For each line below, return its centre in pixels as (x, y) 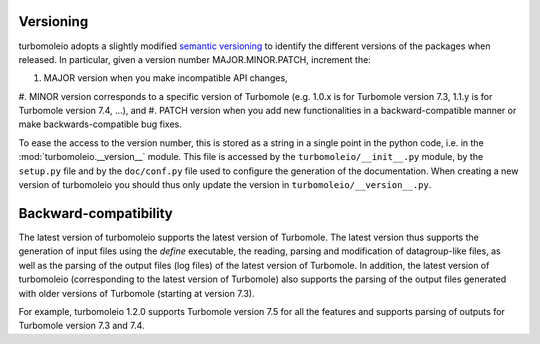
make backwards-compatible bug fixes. (100, 124)
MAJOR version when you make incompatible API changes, (166, 78)
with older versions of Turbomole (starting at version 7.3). (136, 293)
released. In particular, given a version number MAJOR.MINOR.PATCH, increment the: (195, 59)
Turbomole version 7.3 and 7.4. (81, 326)
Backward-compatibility (96, 213)
